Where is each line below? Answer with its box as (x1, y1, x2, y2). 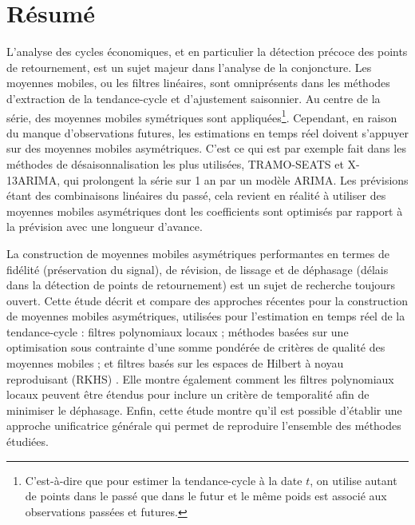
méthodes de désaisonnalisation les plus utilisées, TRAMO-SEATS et (6, 155, 344, 172)
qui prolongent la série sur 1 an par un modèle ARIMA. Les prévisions (63, 171, 409, 188)
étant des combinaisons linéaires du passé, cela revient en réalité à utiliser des (6, 187, 386, 204)
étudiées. (6, 433, 49, 450)
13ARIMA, (6, 171, 61, 188)
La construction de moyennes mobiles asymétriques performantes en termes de (6, 245, 389, 261)
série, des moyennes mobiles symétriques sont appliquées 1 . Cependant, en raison (6, 106, 397, 125)
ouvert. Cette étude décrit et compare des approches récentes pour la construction (6, 292, 408, 308)
